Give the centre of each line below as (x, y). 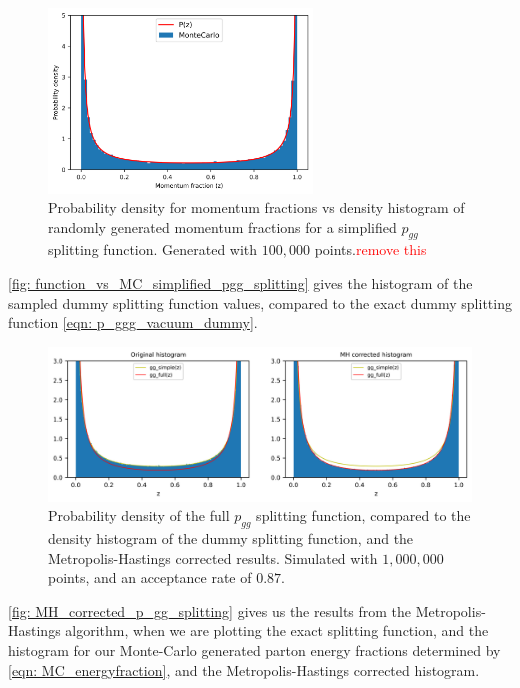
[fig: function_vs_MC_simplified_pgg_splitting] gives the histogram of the (240, 283)
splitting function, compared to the (363, 515)
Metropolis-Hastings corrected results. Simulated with (213, 557)
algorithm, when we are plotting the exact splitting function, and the (277, 630)
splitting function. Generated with (153, 249)
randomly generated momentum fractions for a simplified (222, 226)
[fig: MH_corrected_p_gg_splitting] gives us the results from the (210, 610)
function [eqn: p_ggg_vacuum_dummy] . (133, 322)
